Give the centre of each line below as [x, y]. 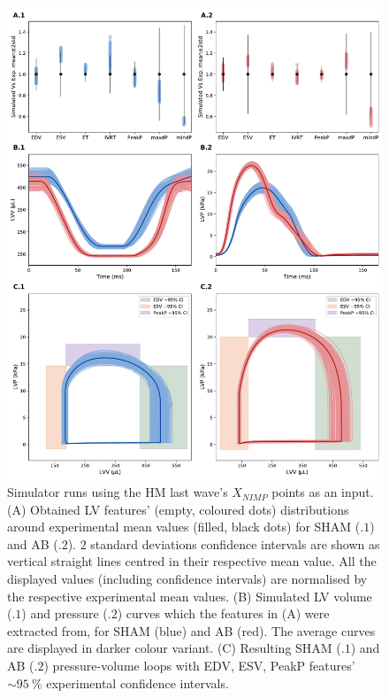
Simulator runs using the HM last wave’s [118, 492]
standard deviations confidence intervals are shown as [235, 543]
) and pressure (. [66, 613]
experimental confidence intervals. [137, 682]
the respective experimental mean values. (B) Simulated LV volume [190, 596]
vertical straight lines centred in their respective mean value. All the [192, 561]
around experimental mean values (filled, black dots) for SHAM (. [186, 527]
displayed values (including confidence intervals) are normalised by [187, 579]
